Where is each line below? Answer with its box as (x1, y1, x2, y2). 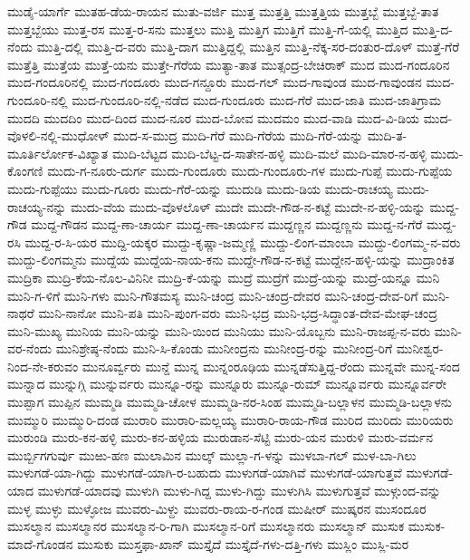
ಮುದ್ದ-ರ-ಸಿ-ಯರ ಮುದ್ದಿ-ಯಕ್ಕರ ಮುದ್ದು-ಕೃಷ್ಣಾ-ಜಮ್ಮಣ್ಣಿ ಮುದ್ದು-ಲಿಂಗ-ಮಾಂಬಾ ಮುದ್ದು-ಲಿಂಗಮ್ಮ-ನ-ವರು (24, 232, 461, 251)
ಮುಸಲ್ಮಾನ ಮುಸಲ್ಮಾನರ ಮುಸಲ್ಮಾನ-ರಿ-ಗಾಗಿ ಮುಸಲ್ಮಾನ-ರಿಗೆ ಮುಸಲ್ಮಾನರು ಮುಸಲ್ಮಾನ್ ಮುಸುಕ (7, 517, 405, 536)
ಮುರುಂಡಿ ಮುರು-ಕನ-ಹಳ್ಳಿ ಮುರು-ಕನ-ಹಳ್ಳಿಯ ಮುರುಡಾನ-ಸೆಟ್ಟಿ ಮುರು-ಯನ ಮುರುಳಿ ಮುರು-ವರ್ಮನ (7, 428, 434, 447)
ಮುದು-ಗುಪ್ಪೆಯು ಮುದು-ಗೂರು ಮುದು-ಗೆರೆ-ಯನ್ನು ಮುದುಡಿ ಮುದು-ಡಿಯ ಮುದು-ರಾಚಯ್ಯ (7, 179, 393, 198)
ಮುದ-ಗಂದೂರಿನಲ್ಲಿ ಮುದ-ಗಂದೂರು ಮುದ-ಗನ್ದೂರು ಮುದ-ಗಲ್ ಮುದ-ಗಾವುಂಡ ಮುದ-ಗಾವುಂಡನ (7, 72, 422, 92)
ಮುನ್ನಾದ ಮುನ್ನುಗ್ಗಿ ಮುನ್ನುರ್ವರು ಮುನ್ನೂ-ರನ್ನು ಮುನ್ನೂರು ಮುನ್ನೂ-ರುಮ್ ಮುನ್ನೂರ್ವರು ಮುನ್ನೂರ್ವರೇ (7, 374, 447, 393)
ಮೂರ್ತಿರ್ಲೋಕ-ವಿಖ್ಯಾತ (7, 143, 109, 162)
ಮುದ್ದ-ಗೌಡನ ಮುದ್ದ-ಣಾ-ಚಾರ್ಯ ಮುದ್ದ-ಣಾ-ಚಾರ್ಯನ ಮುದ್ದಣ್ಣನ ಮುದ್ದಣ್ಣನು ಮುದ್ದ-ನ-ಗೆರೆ (31, 215, 423, 234)
